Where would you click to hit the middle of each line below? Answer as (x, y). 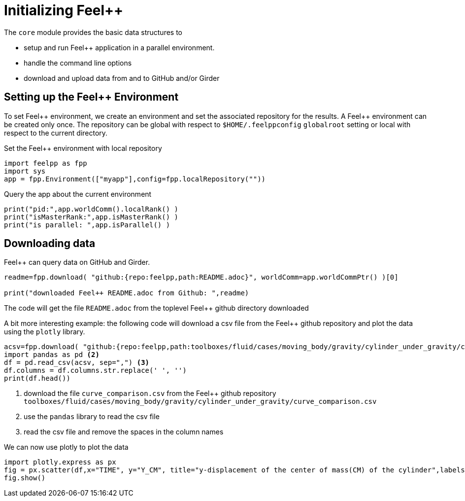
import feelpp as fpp (46, 163)
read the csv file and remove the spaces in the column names (124, 432)
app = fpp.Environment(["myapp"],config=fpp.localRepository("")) (135, 179)
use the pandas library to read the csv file (92, 417)
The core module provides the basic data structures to (93, 32)
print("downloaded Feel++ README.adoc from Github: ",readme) (127, 293)
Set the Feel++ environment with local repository (83, 148)
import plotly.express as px (60, 462)
